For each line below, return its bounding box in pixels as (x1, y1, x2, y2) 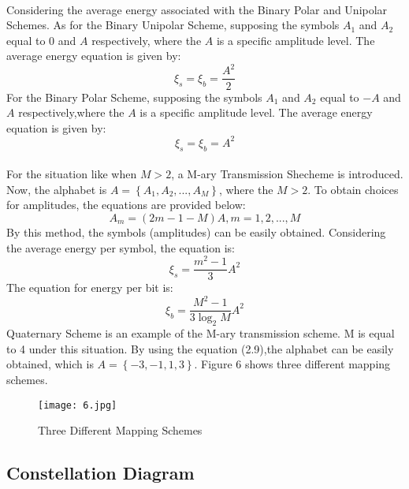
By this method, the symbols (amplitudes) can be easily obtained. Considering (6, 223, 386, 240)
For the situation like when (6, 166, 137, 182)
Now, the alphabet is (6, 181, 107, 197)
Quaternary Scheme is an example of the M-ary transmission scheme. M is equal (6, 325, 395, 342)
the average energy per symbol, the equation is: (6, 239, 235, 256)
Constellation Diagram (6, 461, 195, 485)
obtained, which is (6, 356, 94, 372)
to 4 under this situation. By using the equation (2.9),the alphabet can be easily (6, 340, 394, 356)
